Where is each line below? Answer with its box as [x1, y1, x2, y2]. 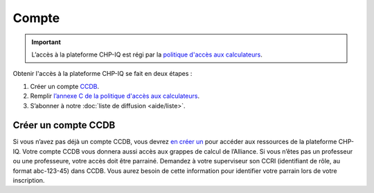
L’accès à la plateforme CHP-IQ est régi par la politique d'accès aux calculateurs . [31, 50, 262, 59]
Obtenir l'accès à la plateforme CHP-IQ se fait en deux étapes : [12, 70, 193, 78]
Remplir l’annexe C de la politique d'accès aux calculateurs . [30, 92, 200, 100]
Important [31, 38, 62, 46]
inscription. [12, 176, 45, 184]
